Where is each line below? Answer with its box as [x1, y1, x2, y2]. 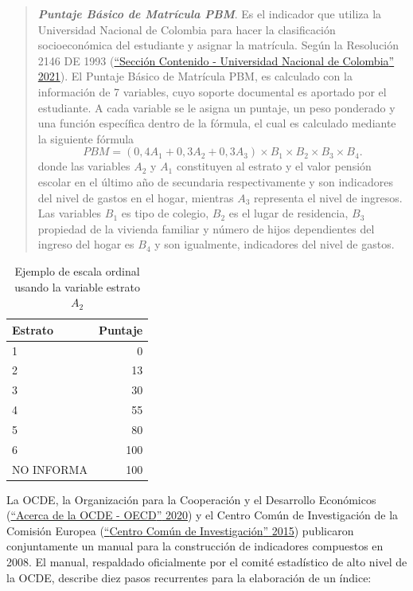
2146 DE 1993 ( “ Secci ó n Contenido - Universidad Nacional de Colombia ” [37, 52, 395, 68]
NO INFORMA [12, 460, 88, 477]
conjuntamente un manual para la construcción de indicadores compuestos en [6, 538, 384, 554]
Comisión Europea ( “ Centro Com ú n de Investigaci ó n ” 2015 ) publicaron [6, 522, 354, 538]
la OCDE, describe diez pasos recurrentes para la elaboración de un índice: [6, 569, 372, 585]
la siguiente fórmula [37, 130, 134, 147]
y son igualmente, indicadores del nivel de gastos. [154, 236, 395, 252]
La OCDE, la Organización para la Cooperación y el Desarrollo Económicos [6, 491, 376, 507]
